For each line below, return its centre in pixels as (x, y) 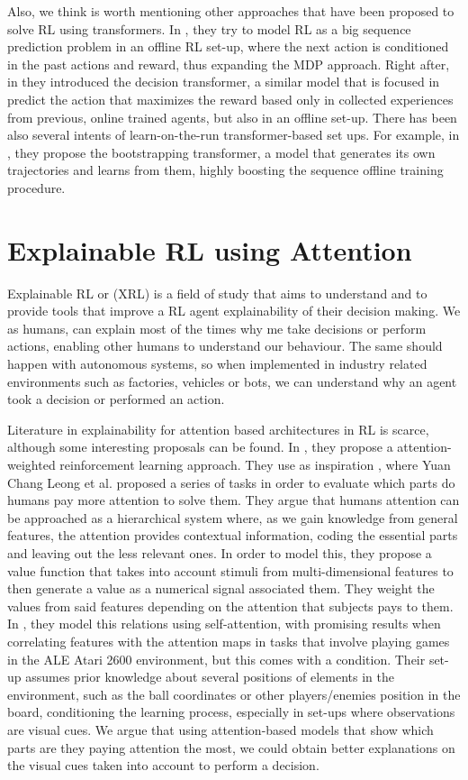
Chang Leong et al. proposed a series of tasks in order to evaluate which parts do (231, 482)
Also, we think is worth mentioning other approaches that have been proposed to (231, 11)
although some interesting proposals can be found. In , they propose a (200, 447)
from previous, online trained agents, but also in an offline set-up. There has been (232, 117)
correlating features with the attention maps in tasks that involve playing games (229, 641)
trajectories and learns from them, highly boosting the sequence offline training (225, 170)
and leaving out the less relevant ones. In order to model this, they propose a (220, 552)
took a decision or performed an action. (116, 399)
